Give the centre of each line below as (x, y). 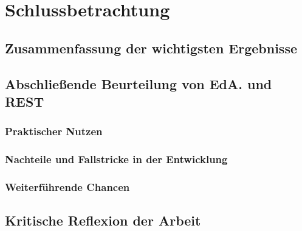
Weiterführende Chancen (67, 186)
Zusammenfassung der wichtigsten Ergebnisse (151, 48)
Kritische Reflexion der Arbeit (103, 220)
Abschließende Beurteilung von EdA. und (139, 83)
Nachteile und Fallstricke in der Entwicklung (116, 159)
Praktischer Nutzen (54, 131)
